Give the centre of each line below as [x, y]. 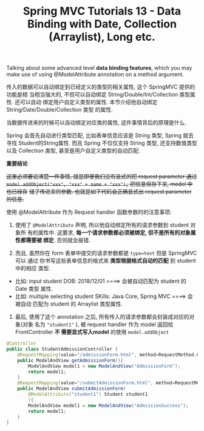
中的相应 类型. [32, 268]
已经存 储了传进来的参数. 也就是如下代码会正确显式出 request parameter [101, 192]
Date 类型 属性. [34, 289]
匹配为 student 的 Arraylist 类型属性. [78, 304]
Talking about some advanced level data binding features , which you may [99, 68]
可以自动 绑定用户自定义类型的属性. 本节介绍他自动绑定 [89, 102]
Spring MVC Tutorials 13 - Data [102, 11]
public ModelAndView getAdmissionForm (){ [70, 360]
